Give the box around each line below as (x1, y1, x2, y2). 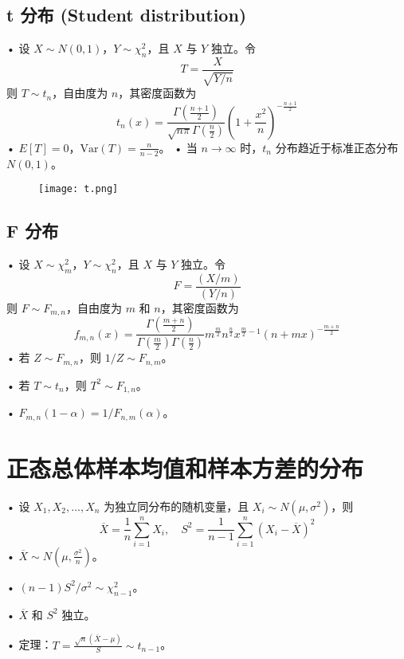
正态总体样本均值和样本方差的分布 (6, 451, 364, 484)
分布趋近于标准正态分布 (275, 139, 398, 155)
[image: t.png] (38, 183, 119, 195)
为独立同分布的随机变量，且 (104, 497, 249, 514)
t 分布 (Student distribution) (6, 2, 247, 27)
